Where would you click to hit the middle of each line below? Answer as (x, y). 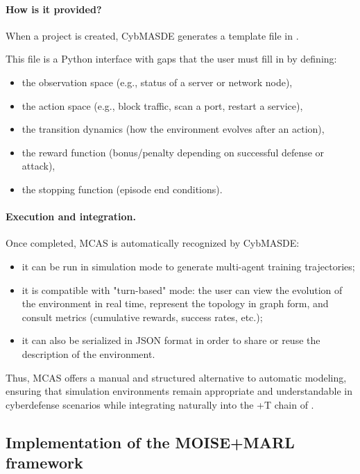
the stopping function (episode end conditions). (122, 189)
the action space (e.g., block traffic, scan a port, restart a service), (162, 105)
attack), (38, 166)
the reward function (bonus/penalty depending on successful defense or (173, 152)
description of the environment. (88, 353)
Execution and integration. (71, 216)
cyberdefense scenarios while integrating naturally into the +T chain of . (160, 404)
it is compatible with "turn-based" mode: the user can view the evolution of (182, 289)
